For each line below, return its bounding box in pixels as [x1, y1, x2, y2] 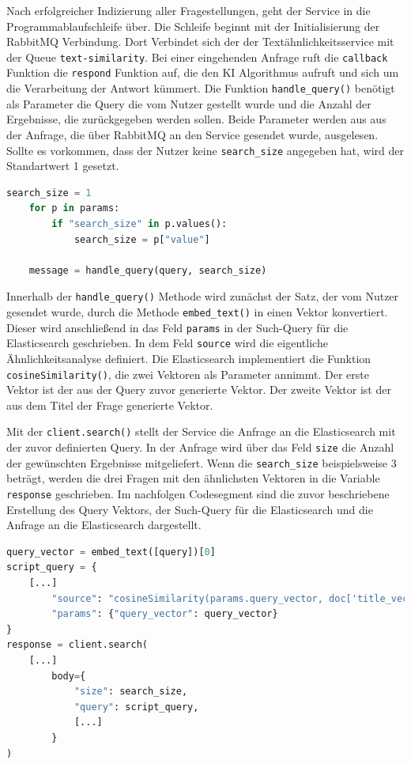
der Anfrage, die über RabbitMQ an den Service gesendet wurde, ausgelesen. [6, 126, 379, 142]
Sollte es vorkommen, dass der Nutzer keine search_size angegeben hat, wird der [6, 142, 405, 158]
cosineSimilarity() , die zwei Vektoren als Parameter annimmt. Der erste [6, 365, 369, 382]
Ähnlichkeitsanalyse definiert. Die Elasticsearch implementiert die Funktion [6, 350, 371, 366]
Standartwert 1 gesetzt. [6, 157, 119, 174]
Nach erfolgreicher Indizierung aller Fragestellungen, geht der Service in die [6, 2, 371, 18]
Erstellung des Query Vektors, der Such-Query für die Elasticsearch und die [6, 501, 373, 517]
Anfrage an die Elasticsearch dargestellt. [6, 516, 202, 533]
